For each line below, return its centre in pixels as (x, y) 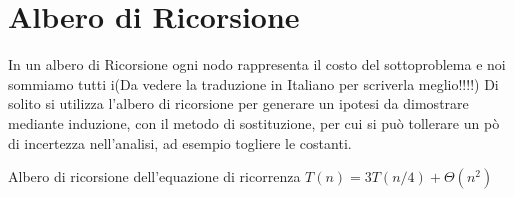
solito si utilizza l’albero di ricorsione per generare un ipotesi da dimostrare (238, 103)
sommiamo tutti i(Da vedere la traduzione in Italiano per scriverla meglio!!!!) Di (253, 83)
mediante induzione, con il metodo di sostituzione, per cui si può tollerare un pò (254, 122)
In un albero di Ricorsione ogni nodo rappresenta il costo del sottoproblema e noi (257, 64)
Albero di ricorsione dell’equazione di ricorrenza (154, 176)
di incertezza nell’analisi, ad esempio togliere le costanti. (180, 142)
